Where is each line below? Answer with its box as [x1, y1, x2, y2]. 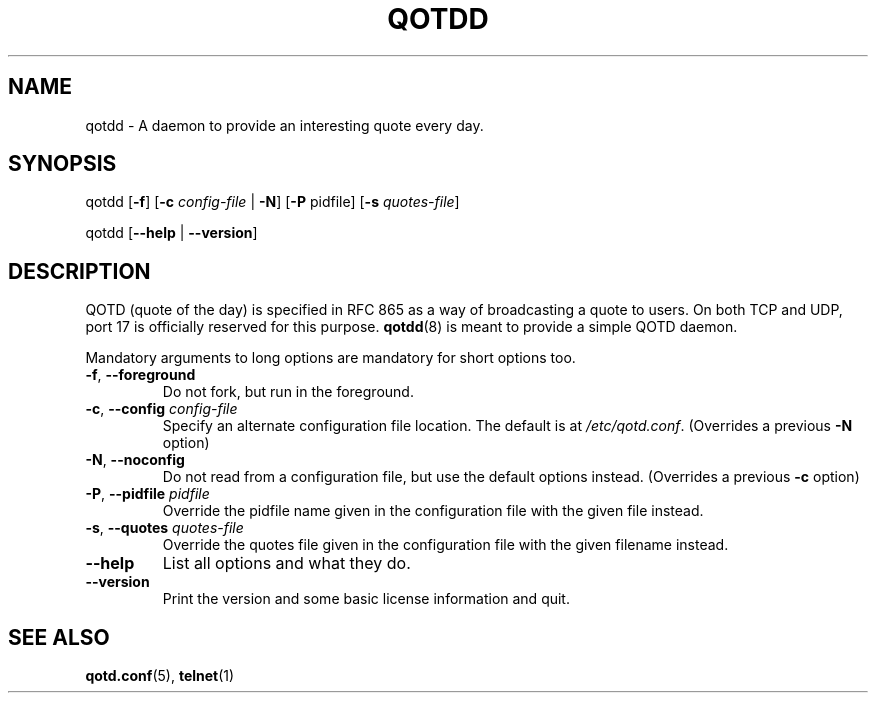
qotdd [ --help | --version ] [85, 224, 258, 242]
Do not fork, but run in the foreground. [162, 383, 414, 401]
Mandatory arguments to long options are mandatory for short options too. [85, 349, 576, 367]
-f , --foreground [85, 366, 196, 384]
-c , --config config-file [85, 400, 238, 418]
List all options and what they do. [162, 553, 411, 574]
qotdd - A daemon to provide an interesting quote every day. [85, 116, 484, 134]
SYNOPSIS [8, 151, 117, 177]
